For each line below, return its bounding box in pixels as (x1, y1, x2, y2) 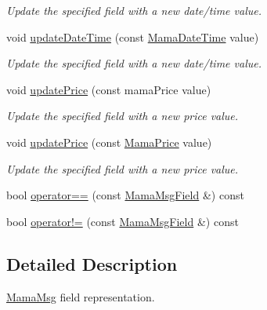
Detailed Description (6, 251, 178, 275)
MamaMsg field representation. (6, 288, 155, 305)
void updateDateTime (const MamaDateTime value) (6, 28, 259, 45)
